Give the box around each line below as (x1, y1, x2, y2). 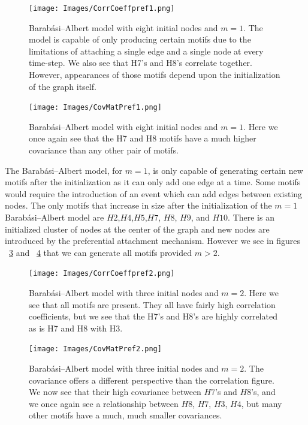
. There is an (228, 211, 274, 224)
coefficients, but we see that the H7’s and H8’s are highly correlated (29, 310, 277, 322)
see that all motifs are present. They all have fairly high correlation (29, 298, 276, 311)
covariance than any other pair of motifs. (29, 144, 179, 156)
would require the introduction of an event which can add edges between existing (5, 187, 303, 200)
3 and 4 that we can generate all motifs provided (9, 246, 192, 258)
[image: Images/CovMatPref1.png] (29, 103, 162, 112)
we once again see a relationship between (29, 397, 179, 409)
